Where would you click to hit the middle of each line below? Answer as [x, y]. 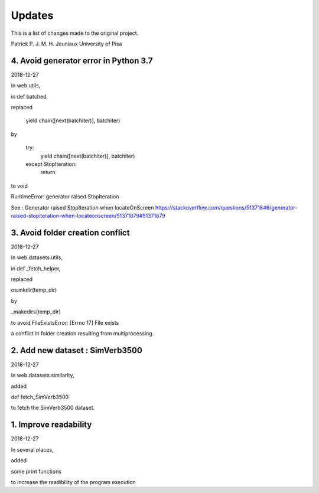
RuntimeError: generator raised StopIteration [65, 197]
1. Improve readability [51, 425]
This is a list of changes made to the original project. [75, 33]
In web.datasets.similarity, [43, 376]
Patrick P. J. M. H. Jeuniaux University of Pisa [66, 44]
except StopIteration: [51, 164]
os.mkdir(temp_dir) [34, 290]
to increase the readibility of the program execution [73, 482]
